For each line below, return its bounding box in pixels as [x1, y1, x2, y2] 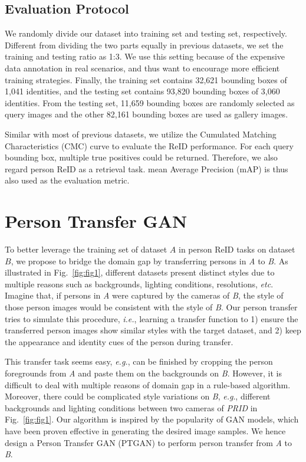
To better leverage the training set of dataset [5, 243, 167, 255]
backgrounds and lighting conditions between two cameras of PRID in [5, 401, 258, 414]
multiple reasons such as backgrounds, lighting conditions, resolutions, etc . [5, 277, 274, 290]
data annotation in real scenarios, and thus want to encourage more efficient [5, 61, 280, 74]
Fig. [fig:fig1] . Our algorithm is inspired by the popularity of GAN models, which [5, 413, 299, 425]
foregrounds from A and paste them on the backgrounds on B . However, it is [5, 366, 282, 379]
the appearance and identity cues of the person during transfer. [5, 335, 233, 348]
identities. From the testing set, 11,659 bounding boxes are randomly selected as [5, 96, 295, 109]
